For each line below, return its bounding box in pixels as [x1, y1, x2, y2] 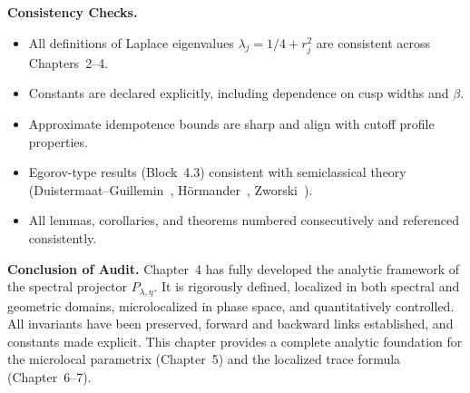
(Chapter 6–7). [7, 367, 92, 386]
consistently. [28, 228, 97, 247]
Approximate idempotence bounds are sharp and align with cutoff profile [28, 113, 435, 133]
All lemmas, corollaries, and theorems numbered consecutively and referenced [28, 211, 459, 230]
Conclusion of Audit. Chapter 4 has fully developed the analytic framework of [7, 259, 460, 278]
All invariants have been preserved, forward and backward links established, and [7, 314, 454, 333]
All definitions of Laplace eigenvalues [28, 33, 234, 52]
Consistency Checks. [7, 3, 138, 21]
